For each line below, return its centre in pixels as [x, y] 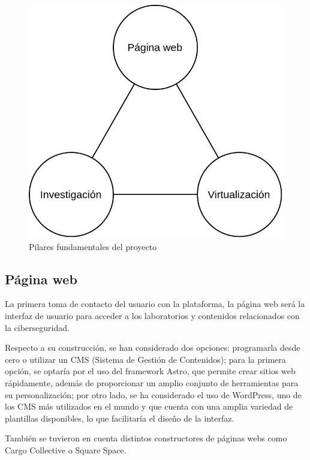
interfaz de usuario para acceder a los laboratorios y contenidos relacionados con [152, 315]
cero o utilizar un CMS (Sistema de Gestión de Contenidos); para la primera [145, 359]
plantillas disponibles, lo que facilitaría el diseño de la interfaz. [120, 418]
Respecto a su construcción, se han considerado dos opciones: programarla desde [153, 348]
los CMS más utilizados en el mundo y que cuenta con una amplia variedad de [149, 406]
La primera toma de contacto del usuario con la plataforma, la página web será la [155, 304]
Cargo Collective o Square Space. [66, 450]
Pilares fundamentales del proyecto [93, 246]
